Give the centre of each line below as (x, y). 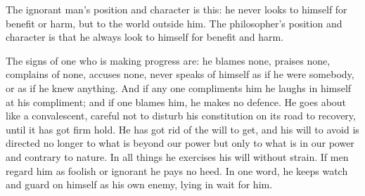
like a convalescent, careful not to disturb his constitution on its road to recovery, (181, 116)
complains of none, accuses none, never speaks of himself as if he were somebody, (180, 74)
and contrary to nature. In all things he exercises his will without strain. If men (177, 156)
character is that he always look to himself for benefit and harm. (145, 37)
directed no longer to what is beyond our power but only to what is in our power (180, 143)
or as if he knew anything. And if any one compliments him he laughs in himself (179, 87)
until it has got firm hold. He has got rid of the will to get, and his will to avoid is (182, 129)
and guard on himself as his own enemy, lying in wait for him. (139, 184)
